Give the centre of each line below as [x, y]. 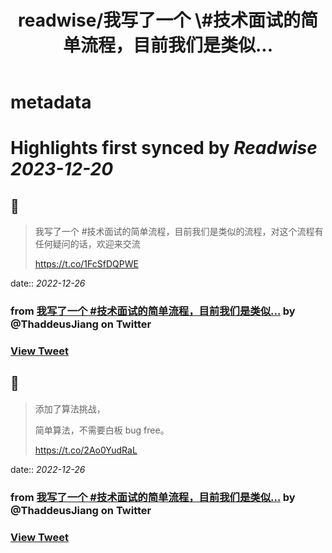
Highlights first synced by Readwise [164, 148]
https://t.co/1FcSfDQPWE [86, 264]
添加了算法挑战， [70, 408]
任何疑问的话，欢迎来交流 [87, 244]
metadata [51, 102]
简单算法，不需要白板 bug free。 [102, 430]
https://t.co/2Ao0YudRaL [86, 450]
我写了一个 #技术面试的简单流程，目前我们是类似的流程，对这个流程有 [179, 232]
